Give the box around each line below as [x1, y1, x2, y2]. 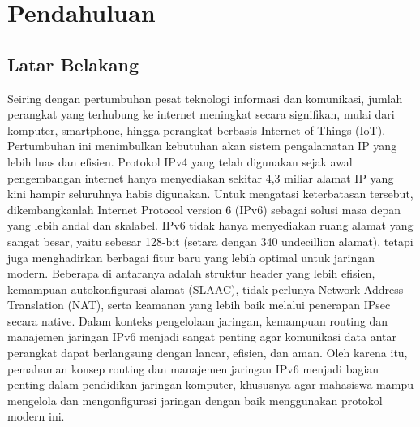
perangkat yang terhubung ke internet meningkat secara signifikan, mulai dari [7, 106, 395, 123]
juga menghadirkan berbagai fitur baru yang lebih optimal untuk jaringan [7, 248, 375, 265]
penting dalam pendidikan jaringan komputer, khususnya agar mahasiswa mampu [7, 376, 414, 393]
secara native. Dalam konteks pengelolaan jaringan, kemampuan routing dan [7, 312, 388, 329]
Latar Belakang [7, 51, 139, 76]
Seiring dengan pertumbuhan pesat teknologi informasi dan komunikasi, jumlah [7, 89, 403, 106]
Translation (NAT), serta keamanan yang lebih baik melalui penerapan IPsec [7, 296, 391, 313]
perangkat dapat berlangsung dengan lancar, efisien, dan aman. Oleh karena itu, [7, 344, 408, 361]
